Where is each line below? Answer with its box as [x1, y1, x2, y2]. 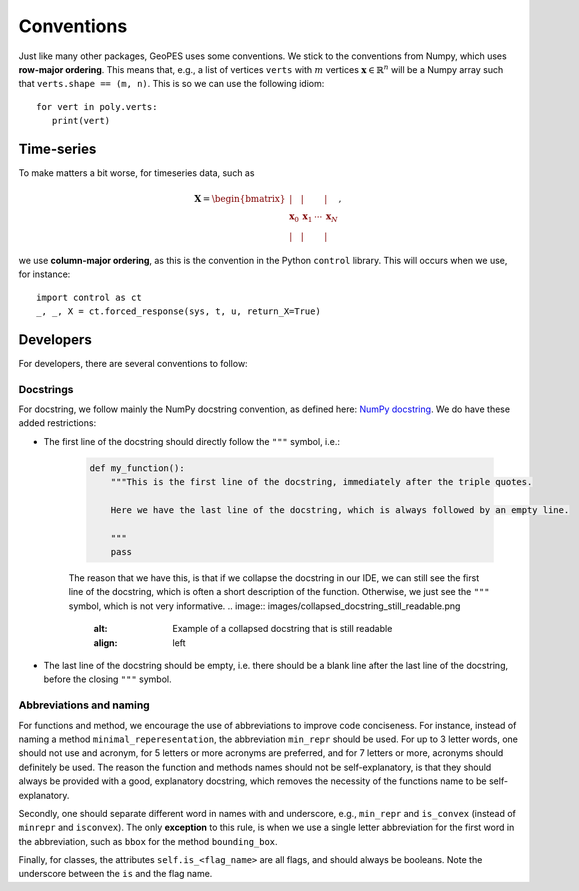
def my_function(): [89, 462, 185, 474]
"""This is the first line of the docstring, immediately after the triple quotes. [110, 476, 533, 488]
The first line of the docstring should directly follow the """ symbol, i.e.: [43, 435, 340, 447]
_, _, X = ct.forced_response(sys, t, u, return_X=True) [36, 305, 322, 317]
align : [93, 636, 118, 649]
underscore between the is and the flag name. [18, 868, 213, 880]
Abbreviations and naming [18, 698, 150, 712]
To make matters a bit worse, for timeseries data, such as [18, 167, 255, 179]
